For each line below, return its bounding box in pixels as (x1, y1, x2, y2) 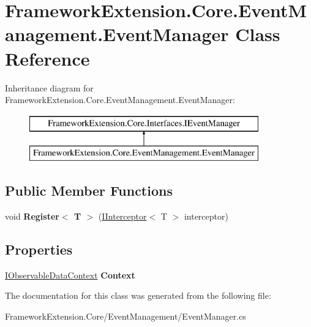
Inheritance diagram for (5, 81, 94, 94)
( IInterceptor (98, 210, 147, 223)
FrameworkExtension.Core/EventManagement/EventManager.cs (5, 310, 246, 323)
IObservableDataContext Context (5, 268, 135, 281)
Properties (5, 240, 73, 259)
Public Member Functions (5, 181, 173, 200)
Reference (5, 45, 90, 71)
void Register (5, 210, 59, 223)
